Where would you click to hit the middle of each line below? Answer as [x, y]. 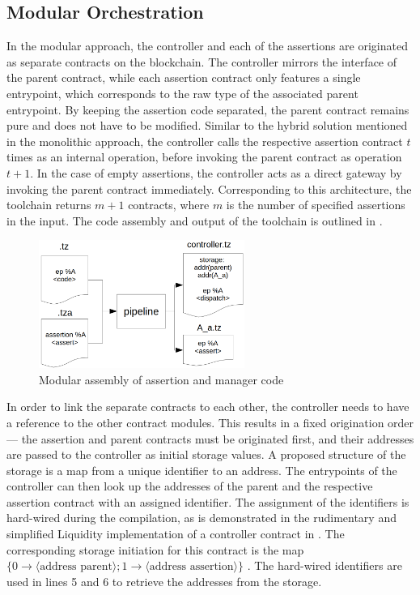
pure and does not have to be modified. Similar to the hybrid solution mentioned [207, 125]
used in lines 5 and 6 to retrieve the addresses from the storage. [164, 581]
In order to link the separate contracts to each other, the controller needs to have [208, 407]
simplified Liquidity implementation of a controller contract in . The [176, 534]
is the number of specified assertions [316, 205]
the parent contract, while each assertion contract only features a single [184, 77]
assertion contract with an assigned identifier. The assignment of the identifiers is [208, 501]
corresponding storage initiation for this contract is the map [155, 549]
